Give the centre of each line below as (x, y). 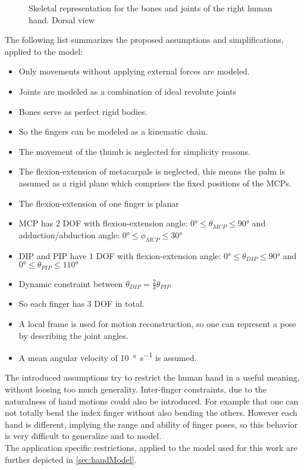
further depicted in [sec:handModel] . (71, 459)
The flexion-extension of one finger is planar (99, 203)
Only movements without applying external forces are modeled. (134, 71)
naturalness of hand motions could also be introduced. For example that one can (152, 401)
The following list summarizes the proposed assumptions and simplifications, (144, 40)
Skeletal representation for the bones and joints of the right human (151, 8)
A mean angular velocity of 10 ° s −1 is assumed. (108, 357)
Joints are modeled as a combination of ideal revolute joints (128, 91)
